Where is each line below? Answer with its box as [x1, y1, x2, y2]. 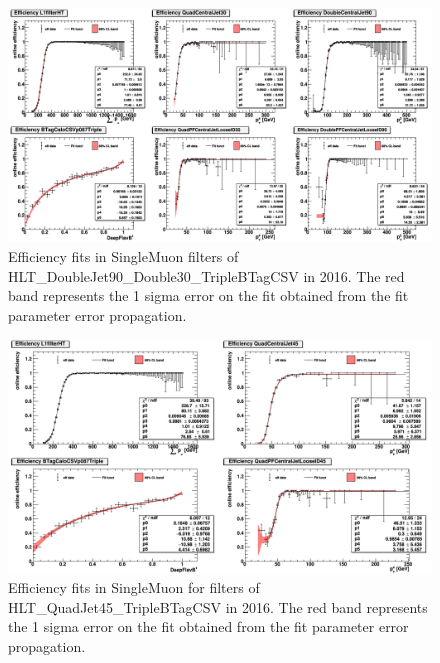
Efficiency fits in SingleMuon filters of [8, 245, 239, 266]
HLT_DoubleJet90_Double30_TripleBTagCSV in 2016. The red [8, 265, 405, 286]
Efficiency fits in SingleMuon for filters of [8, 577, 260, 598]
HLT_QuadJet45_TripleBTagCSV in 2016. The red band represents [8, 596, 428, 617]
